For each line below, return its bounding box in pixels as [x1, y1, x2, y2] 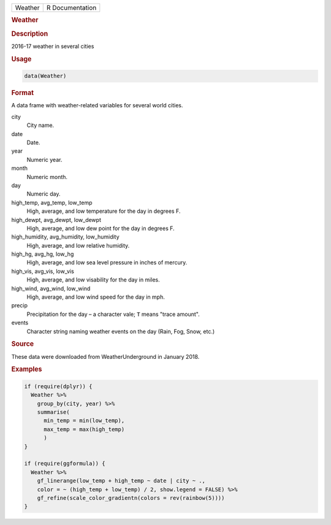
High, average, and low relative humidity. [26, 242, 130, 249]
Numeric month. [26, 173, 67, 180]
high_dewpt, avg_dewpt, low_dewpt [11, 216, 101, 223]
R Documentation [46, 4, 97, 12]
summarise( [37, 408, 70, 416]
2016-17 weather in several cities [11, 42, 94, 50]
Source [11, 340, 34, 348]
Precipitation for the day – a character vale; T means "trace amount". [26, 310, 200, 318]
